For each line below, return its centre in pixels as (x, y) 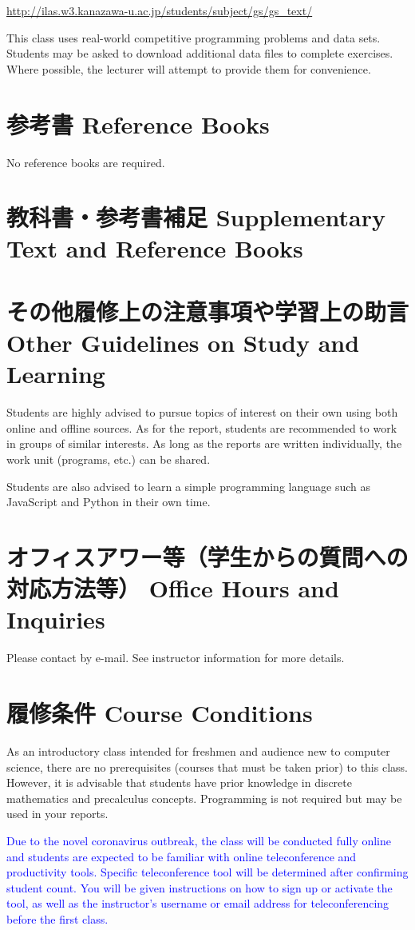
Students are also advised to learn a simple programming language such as (188, 486)
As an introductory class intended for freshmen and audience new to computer (198, 750)
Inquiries (56, 619)
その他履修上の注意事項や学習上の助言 (208, 311)
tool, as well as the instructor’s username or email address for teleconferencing (198, 903)
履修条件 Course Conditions (160, 712)
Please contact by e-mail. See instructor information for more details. (176, 658)
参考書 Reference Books (138, 124)
